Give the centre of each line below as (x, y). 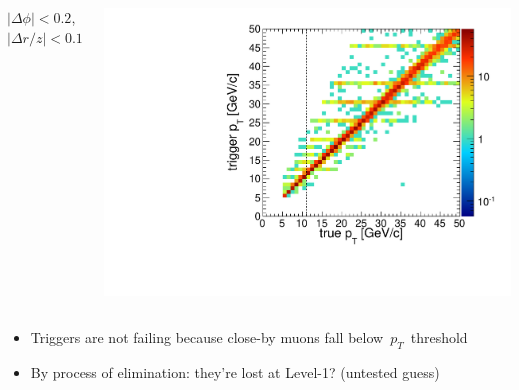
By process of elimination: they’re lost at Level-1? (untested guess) (235, 372)
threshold (439, 337)
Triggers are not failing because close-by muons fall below (207, 337)
